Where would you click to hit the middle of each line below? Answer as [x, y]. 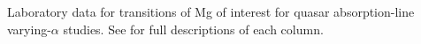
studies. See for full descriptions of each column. [193, 29]
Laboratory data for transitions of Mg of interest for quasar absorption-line [211, 11]
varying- [29, 29]
